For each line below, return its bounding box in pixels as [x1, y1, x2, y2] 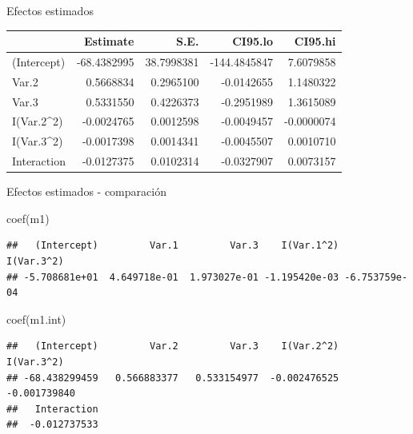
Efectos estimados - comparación [6, 183, 166, 200]
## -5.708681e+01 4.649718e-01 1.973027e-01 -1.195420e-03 [6, 271, 339, 283]
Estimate [83, 33, 134, 50]
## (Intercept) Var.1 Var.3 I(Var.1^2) [6, 240, 339, 252]
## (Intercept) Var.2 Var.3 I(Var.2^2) [6, 340, 339, 352]
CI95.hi [294, 33, 336, 50]
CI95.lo [232, 33, 273, 50]
